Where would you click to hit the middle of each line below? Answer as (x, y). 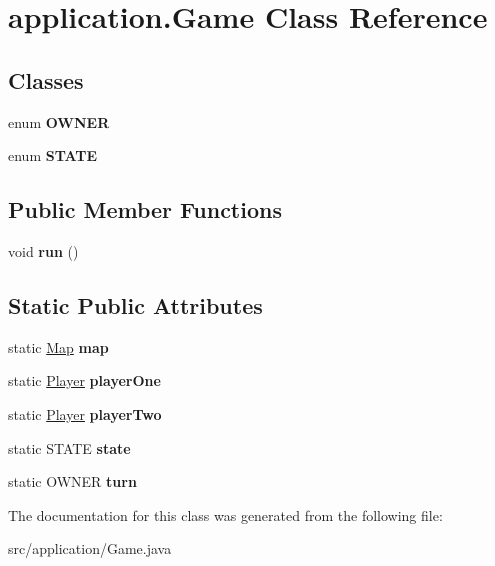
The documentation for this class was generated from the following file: (225, 514)
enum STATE (53, 155)
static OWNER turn (72, 481)
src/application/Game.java (90, 548)
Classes (46, 79)
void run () (43, 250)
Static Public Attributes (135, 304)
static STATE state (69, 447)
